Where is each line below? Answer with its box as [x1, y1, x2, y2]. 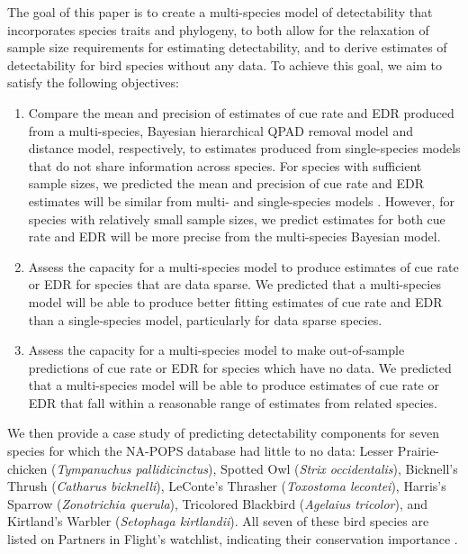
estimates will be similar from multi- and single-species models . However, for [28, 191, 454, 210]
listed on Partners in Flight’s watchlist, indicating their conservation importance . [7, 530, 458, 549]
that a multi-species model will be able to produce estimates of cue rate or [28, 376, 439, 395]
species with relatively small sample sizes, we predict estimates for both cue [28, 209, 445, 228]
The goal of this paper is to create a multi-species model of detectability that [7, 3, 433, 21]
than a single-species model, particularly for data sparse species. [28, 310, 382, 329]
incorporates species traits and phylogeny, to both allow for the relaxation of [7, 20, 429, 39]
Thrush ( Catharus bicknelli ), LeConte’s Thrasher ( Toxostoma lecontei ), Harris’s [7, 477, 446, 495]
